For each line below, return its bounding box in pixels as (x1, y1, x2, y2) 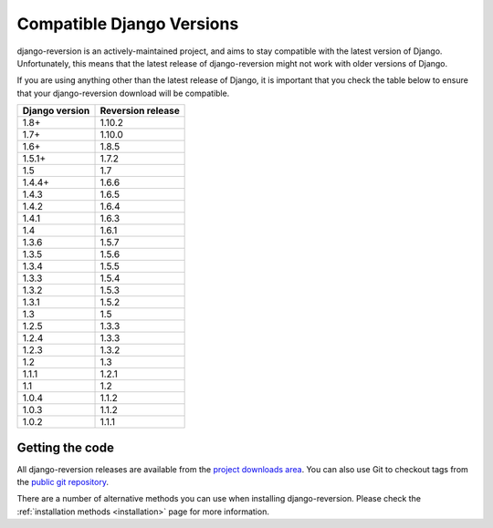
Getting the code (16, 440, 114, 455)
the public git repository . (16, 477, 110, 488)
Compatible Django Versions (16, 14, 239, 34)
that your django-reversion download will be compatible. (16, 88, 230, 98)
